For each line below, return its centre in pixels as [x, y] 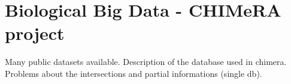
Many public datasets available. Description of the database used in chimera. [146, 62]
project [35, 33]
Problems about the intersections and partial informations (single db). [134, 73]
